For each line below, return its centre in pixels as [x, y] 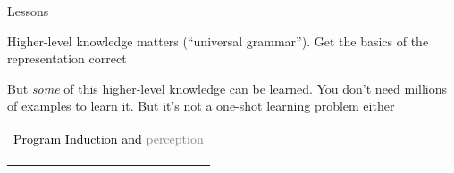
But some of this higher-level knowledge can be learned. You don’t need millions [227, 88]
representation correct [67, 58]
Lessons [28, 11]
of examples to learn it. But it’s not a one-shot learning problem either [201, 106]
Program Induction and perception [109, 138]
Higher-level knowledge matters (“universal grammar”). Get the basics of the [218, 41]
